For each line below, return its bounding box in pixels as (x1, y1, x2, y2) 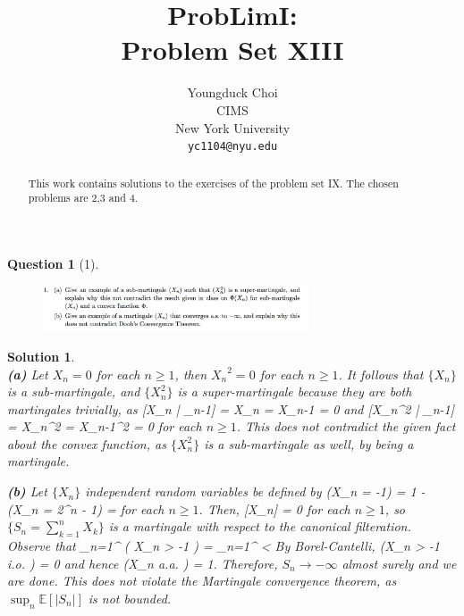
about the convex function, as (7, 434, 166, 453)
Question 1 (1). (7, 254, 99, 272)
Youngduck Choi (187, 83, 278, 102)
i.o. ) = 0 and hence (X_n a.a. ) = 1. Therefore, (7, 554, 278, 572)
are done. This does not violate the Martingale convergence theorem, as (7, 571, 397, 590)
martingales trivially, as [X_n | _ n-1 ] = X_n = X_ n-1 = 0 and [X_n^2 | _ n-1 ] (7, 399, 455, 418)
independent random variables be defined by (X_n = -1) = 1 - (85, 482, 426, 501)
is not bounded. (88, 588, 172, 607)
